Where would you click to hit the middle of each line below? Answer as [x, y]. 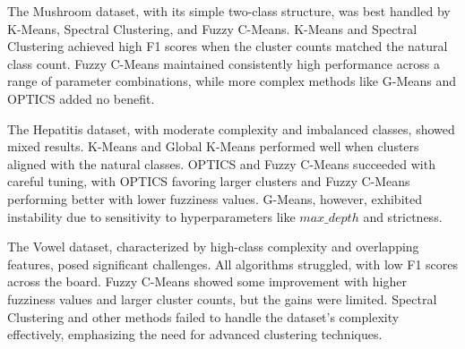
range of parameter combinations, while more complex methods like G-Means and [232, 81]
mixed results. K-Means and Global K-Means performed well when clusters [213, 146]
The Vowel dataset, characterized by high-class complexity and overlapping [213, 247]
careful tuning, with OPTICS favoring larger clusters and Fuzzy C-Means [209, 181]
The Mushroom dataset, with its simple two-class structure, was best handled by [229, 11]
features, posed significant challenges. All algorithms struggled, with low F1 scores [233, 264]
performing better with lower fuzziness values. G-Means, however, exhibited [215, 198]
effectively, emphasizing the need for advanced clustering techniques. [195, 334]
